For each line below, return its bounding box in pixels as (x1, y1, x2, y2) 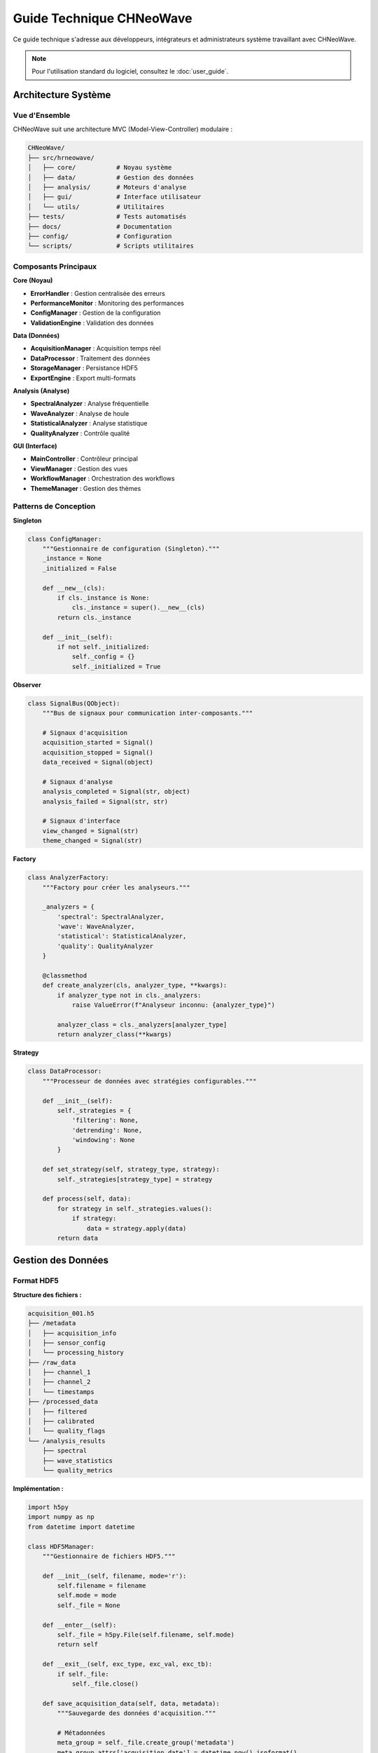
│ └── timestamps (27, 1388, 94, 1395)
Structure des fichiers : (13, 1290, 82, 1299)
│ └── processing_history (27, 1348, 124, 1357)
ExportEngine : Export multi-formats (30, 374, 136, 382)
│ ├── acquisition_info (27, 1329, 117, 1337)
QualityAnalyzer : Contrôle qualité (30, 428, 130, 438)
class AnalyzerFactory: (27, 874, 110, 881)
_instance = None (42, 555, 102, 562)
